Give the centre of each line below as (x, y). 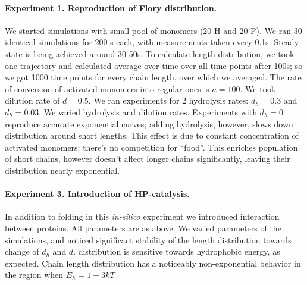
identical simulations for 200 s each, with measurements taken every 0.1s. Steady (152, 42)
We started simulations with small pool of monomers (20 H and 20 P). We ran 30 (153, 30)
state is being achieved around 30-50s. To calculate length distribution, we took (150, 53)
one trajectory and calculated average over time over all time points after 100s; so (154, 65)
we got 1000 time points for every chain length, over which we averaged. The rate (153, 77)
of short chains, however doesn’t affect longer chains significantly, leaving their (148, 159)
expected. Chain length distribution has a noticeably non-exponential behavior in (153, 263)
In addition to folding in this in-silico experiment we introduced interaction (142, 216)
